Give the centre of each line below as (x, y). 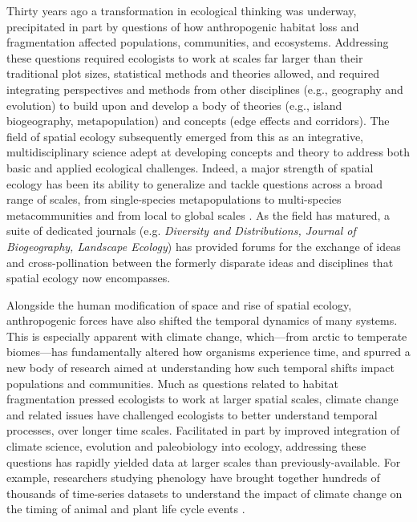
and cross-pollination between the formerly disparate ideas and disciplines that (200, 262)
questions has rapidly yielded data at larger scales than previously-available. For (204, 461)
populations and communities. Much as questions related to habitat (172, 383)
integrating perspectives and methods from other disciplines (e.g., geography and (205, 89)
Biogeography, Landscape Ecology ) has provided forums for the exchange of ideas (204, 246)
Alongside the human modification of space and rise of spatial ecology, (179, 304)
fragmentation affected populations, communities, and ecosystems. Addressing (198, 42)
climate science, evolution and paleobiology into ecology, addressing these (186, 446)
